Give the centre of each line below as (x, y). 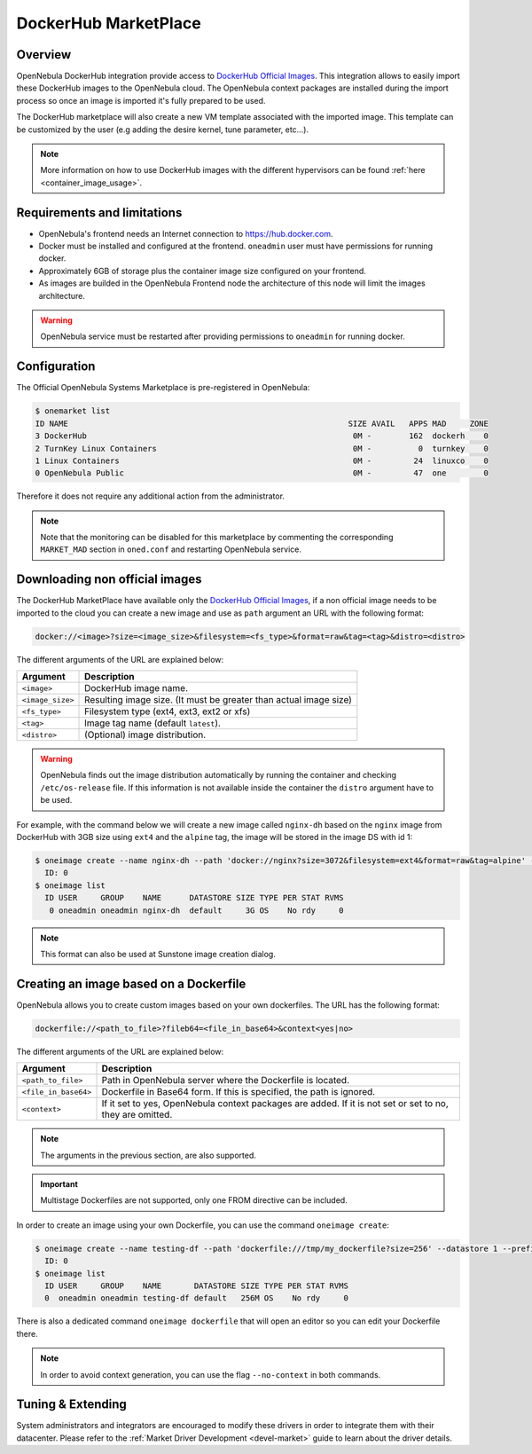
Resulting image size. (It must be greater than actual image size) (218, 700)
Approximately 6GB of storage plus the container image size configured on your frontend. (203, 271)
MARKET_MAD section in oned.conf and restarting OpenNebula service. (171, 549)
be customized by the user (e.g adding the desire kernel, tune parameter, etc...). (163, 130)
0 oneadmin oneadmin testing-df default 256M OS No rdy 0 (197, 1298)
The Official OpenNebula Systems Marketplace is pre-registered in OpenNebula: (163, 388)
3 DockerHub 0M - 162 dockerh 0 (262, 436)
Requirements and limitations (99, 212)
